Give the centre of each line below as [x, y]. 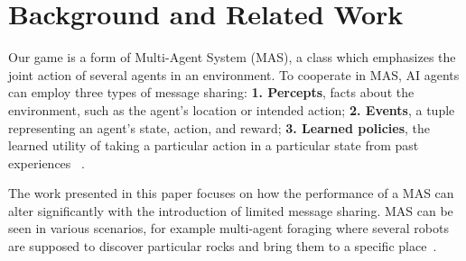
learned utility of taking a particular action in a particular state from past [214, 145]
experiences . [47, 162]
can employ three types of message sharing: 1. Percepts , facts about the [211, 92]
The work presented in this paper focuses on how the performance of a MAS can [231, 193]
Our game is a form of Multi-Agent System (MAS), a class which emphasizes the [232, 57]
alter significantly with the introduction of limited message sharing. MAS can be [231, 210]
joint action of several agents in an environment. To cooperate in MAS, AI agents [234, 74]
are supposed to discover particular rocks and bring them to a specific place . [223, 246]
